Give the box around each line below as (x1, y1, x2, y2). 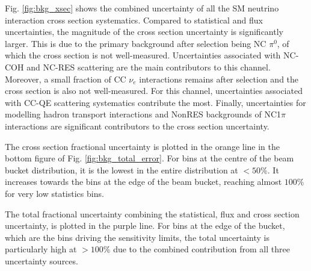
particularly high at (5, 243, 77, 255)
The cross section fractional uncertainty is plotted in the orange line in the (5, 140, 280, 152)
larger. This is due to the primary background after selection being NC (5, 37, 266, 49)
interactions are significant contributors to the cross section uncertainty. (5, 119, 269, 132)
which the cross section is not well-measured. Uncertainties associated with (5, 49, 281, 61)
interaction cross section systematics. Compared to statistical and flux (5, 13, 263, 26)
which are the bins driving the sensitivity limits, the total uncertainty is (5, 231, 269, 243)
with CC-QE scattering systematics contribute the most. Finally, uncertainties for (5, 96, 306, 108)
